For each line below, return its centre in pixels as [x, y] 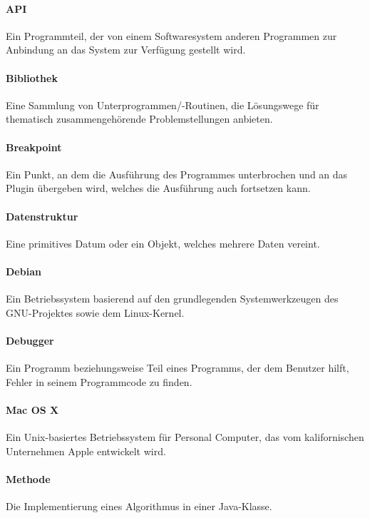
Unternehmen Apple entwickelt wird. [86, 451]
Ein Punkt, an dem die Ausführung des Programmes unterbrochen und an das [177, 174]
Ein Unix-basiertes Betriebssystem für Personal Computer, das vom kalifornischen [185, 437]
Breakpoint [34, 147]
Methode [28, 478]
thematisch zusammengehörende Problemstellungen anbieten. [139, 119]
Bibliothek [32, 77]
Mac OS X [32, 409]
